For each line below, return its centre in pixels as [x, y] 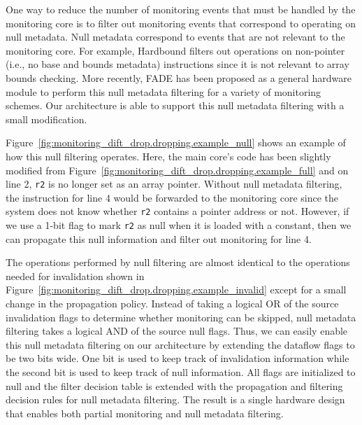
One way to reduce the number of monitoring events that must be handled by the [181, 9]
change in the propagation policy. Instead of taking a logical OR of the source [172, 304]
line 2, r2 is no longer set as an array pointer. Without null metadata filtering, [174, 184]
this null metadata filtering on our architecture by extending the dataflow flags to [180, 344]
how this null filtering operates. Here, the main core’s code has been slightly [168, 156]
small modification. [46, 119]
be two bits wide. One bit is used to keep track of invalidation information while [178, 358]
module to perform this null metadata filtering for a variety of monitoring [164, 91]
